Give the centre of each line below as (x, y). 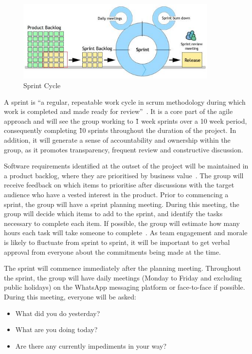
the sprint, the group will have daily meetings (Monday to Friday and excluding (123, 277)
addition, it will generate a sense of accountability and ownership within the (117, 140)
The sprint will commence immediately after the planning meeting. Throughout (123, 268)
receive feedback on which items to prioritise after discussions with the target (119, 185)
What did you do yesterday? (58, 313)
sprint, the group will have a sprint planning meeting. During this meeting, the (122, 204)
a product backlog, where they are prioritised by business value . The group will (124, 175)
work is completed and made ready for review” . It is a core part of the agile (118, 111)
